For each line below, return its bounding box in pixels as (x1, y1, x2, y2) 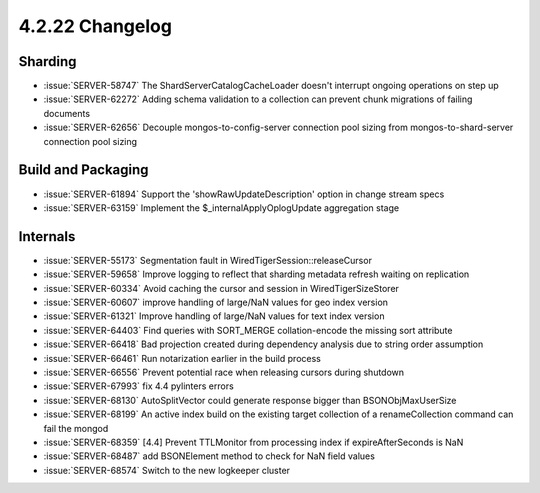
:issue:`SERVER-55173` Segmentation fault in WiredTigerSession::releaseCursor (43, 254, 372, 266)
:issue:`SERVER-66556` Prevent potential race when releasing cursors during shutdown (43, 366, 405, 378)
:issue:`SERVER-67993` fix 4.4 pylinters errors (43, 380, 234, 392)
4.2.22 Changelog (18, 15, 172, 37)
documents (43, 107, 90, 119)
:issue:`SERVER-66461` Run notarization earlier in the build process (43, 352, 322, 364)
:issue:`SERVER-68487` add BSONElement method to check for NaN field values (43, 450, 375, 462)
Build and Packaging (18, 161, 149, 179)
